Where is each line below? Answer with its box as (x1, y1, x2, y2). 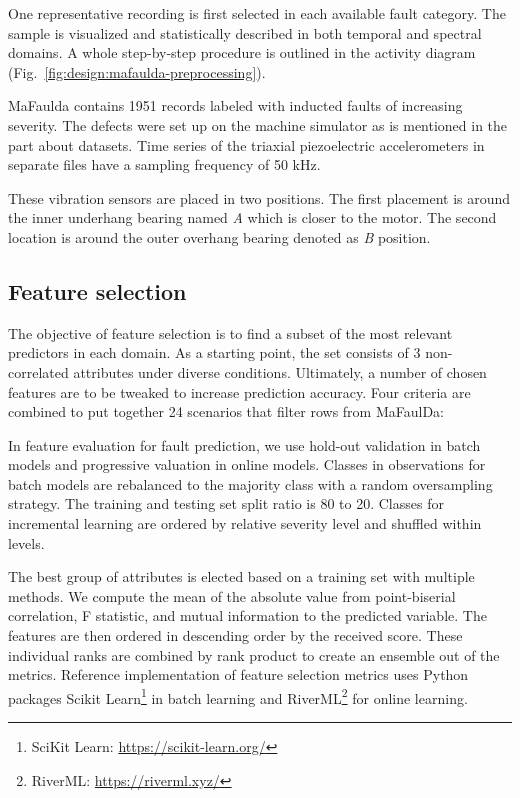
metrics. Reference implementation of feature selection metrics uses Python (8, 664, 469, 685)
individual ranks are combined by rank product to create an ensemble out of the (8, 644, 500, 665)
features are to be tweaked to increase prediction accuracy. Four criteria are (8, 381, 471, 402)
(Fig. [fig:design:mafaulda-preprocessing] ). (8, 61, 266, 82)
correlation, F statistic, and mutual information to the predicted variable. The (8, 605, 487, 626)
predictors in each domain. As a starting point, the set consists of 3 (8, 342, 421, 363)
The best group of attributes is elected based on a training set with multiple (8, 566, 475, 587)
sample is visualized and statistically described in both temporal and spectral (8, 22, 482, 43)
